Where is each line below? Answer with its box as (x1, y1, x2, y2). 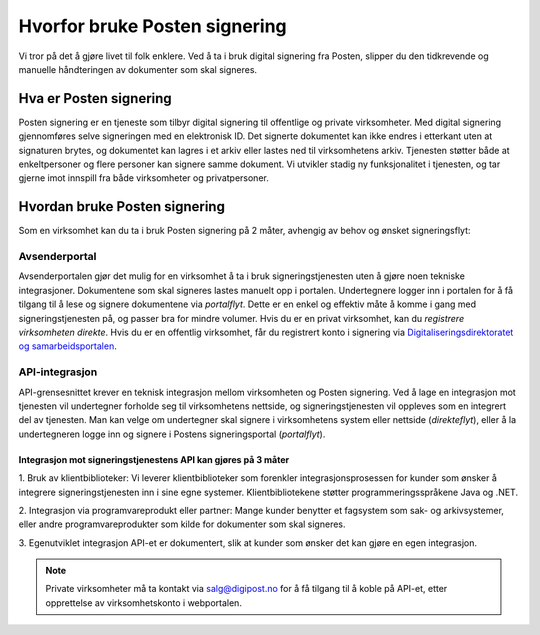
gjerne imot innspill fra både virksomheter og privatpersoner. (18, 172, 269, 184)
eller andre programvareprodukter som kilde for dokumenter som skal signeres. (18, 518, 346, 530)
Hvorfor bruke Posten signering (18, 15, 287, 37)
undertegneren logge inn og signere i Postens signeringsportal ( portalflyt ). (18, 428, 326, 440)
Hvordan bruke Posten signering (18, 198, 225, 215)
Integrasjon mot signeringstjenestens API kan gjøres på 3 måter (18, 453, 290, 465)
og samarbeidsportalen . (18, 340, 117, 352)
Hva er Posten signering (18, 90, 172, 107)
